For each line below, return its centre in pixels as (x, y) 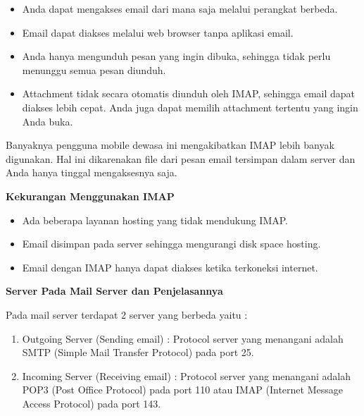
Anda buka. (48, 121)
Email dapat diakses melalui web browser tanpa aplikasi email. (158, 32)
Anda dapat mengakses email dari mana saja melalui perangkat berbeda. (180, 8)
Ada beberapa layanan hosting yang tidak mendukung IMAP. (155, 220)
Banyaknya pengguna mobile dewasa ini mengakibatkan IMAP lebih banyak (170, 145)
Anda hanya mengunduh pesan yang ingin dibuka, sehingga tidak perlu (176, 56)
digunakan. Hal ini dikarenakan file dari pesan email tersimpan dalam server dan (181, 158)
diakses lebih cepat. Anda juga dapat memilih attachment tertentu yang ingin (190, 107)
